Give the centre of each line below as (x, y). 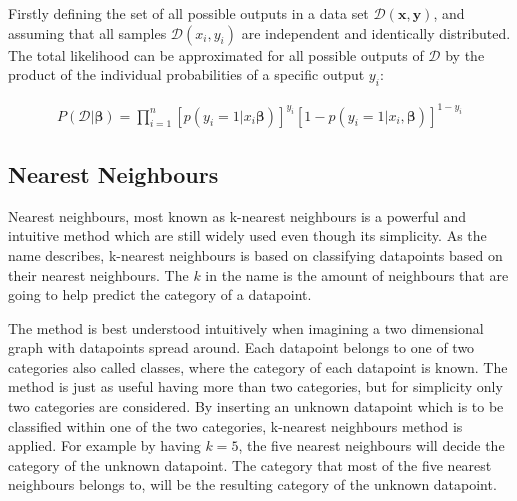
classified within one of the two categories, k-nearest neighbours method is (235, 425)
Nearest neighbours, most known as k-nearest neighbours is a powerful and (237, 215)
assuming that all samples (87, 32)
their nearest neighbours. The (98, 274)
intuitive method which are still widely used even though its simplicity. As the (247, 235)
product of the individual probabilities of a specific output (186, 74)
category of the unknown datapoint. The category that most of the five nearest (250, 464)
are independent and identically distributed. (376, 32)
